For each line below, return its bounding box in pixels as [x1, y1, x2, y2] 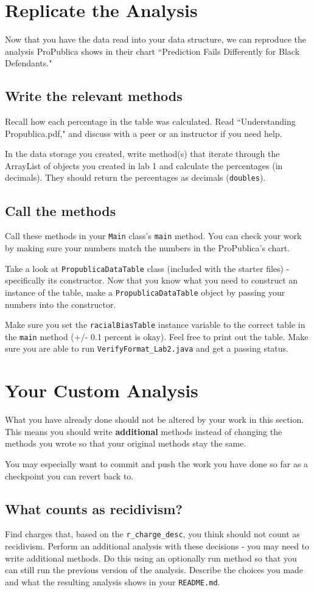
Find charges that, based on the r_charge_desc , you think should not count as [5, 528, 300, 540]
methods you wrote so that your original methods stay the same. [5, 437, 246, 450]
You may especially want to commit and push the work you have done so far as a [5, 457, 309, 470]
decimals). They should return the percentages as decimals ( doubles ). [5, 171, 266, 184]
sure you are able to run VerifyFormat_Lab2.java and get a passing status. [5, 342, 288, 355]
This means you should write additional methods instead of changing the [5, 425, 282, 437]
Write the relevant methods [5, 86, 183, 105]
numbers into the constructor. [5, 298, 116, 310]
